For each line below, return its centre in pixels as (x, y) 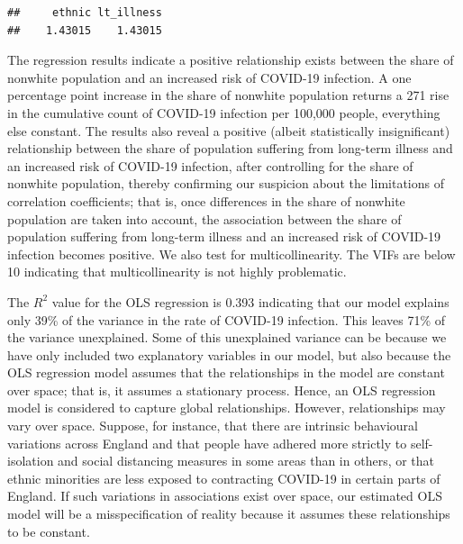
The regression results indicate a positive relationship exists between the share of (231, 60)
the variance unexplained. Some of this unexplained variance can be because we (227, 337)
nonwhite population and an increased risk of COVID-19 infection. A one (209, 77)
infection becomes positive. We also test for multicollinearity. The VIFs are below (231, 254)
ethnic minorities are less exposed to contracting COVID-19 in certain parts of (224, 478)
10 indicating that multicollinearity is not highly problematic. (177, 272)
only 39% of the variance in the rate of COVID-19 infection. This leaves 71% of (227, 319)
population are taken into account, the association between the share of (204, 218)
